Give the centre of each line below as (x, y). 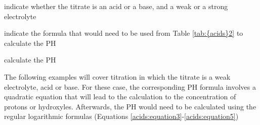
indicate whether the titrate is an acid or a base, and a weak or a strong (116, 6)
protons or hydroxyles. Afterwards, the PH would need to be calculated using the (130, 106)
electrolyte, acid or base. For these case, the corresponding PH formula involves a (130, 86)
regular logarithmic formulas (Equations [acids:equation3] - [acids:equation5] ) (121, 116)
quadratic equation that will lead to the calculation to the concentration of (120, 97)
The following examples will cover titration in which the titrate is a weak (117, 76)
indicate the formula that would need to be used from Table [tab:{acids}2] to (124, 33)
